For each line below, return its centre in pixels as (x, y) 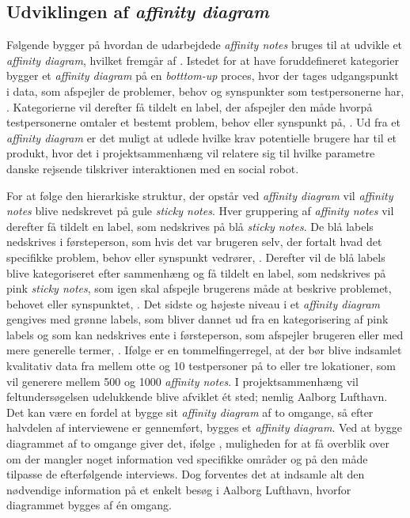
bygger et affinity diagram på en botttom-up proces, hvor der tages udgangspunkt (203, 76)
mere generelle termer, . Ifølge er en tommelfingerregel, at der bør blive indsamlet (204, 350)
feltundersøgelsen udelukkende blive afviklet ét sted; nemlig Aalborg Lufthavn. (197, 397)
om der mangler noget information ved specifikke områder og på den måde (187, 458)
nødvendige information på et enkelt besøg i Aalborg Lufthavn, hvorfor (179, 489)
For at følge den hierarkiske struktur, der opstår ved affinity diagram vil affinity (200, 195)
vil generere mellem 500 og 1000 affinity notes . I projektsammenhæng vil (182, 381)
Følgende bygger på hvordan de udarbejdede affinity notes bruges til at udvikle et (205, 45)
